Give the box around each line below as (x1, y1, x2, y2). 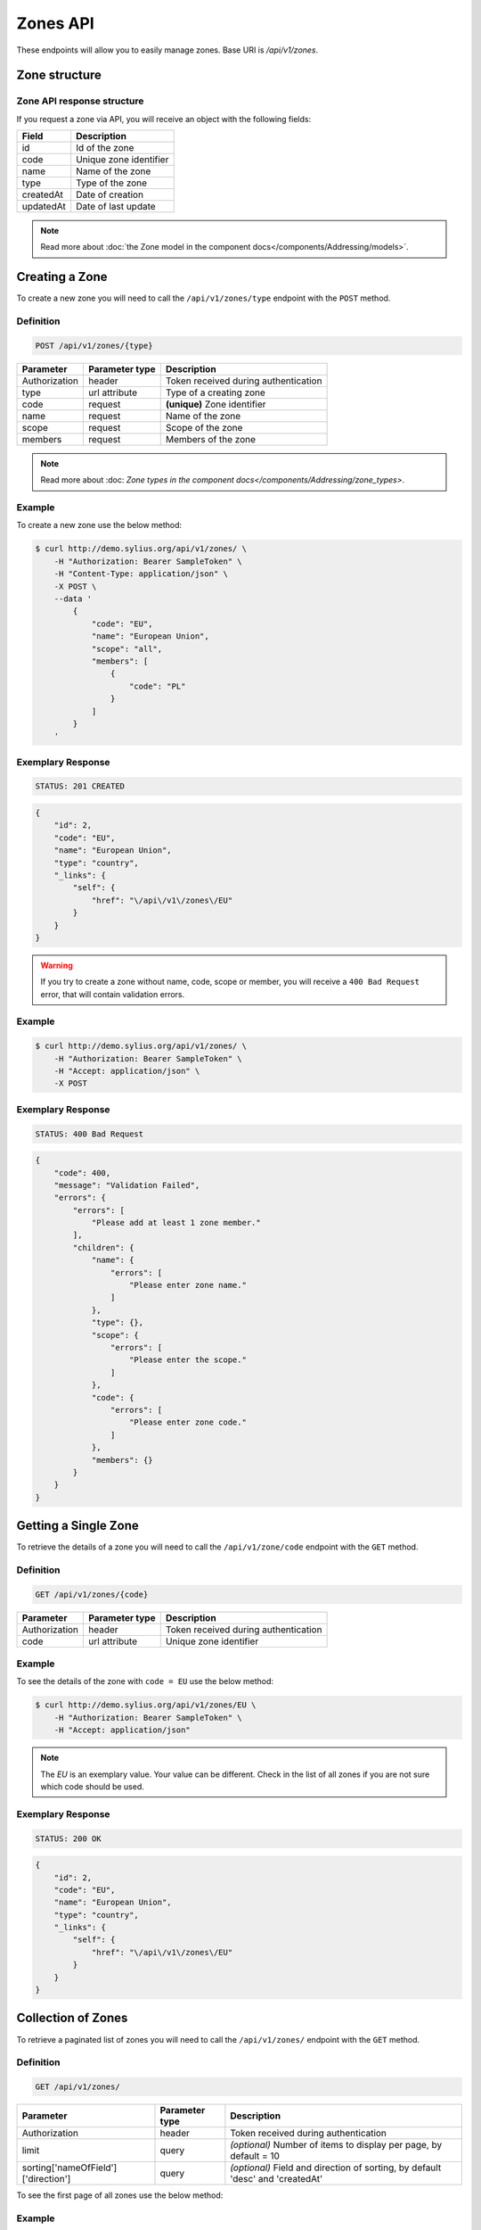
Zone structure (16, 68, 102, 83)
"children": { (72, 1243, 135, 1252)
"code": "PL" (129, 681, 186, 691)
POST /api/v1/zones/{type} (35, 340, 153, 351)
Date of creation (76, 188, 144, 201)
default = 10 (230, 2150, 281, 2162)
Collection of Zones (16, 2011, 128, 2026)
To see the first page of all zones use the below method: (16, 2190, 224, 2201)
